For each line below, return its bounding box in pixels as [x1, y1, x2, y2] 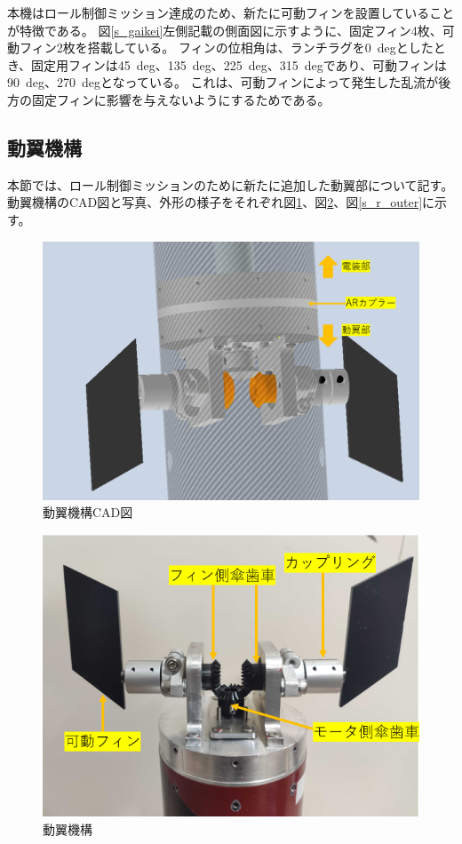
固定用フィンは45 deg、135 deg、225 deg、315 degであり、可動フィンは [31, 55, 447, 74]
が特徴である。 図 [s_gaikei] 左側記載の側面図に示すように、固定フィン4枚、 [7, 20, 442, 39]
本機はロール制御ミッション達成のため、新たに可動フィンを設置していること [7, 4, 455, 21]
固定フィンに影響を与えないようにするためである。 [31, 90, 331, 108]
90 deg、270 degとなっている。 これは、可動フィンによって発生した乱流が [7, 73, 439, 92]
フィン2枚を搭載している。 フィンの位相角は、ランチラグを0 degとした [19, 38, 434, 57]
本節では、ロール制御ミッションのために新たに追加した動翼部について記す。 [7, 175, 454, 194]
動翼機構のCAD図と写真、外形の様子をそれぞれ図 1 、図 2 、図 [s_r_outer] [7, 193, 423, 211]
